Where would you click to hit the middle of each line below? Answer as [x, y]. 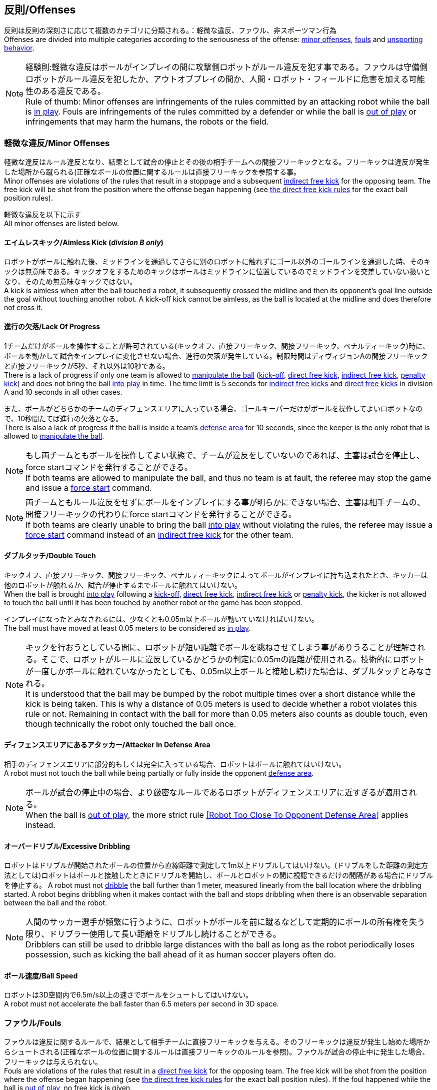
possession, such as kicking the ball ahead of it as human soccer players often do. [181, 955]
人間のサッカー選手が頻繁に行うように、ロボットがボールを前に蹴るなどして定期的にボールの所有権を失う [225, 922]
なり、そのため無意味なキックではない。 [70, 282]
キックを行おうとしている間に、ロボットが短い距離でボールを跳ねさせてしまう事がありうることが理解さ [221, 647]
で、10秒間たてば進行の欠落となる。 [63, 418]
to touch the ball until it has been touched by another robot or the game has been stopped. [153, 602]
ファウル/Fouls [33, 1023]
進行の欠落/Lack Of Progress [52, 326]
